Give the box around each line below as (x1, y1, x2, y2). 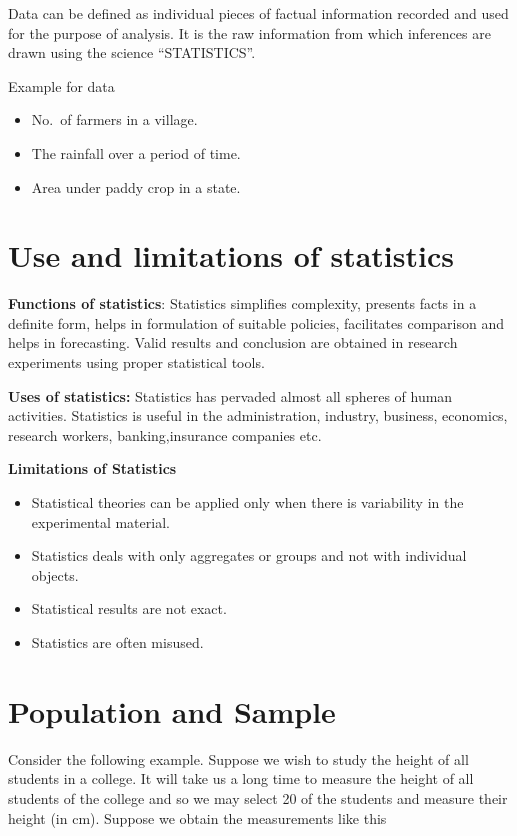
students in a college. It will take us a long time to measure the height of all (8, 768, 474, 789)
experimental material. (31, 511, 170, 532)
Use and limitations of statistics (8, 235, 454, 276)
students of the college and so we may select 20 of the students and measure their (8, 787, 508, 808)
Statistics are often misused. (31, 632, 204, 652)
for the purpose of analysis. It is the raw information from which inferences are (8, 22, 491, 43)
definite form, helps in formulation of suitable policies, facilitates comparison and (8, 312, 504, 333)
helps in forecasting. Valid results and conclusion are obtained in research (8, 332, 458, 353)
